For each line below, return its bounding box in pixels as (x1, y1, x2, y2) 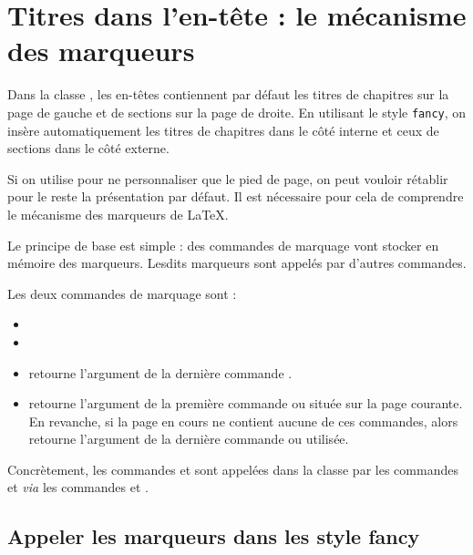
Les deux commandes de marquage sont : (7, 283, 237, 303)
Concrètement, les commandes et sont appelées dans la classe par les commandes (7, 459, 458, 478)
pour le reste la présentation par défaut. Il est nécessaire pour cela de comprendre (7, 187, 464, 206)
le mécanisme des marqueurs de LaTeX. (7, 204, 229, 223)
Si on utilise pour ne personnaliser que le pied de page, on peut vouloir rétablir (7, 169, 448, 188)
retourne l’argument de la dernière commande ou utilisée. (28, 429, 349, 448)
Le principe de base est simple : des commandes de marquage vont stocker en (7, 235, 439, 254)
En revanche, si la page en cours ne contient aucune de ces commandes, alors (28, 411, 458, 430)
